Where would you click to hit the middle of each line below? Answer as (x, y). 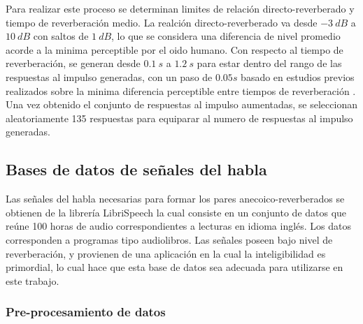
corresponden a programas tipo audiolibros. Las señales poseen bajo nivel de (169, 239)
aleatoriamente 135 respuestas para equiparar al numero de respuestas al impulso (179, 118)
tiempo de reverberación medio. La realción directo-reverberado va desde (162, 22)
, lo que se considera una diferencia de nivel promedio (226, 36)
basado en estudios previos (298, 76)
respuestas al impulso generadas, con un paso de (109, 76)
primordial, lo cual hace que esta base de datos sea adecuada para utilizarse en (175, 267)
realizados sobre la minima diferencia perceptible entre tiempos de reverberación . (181, 90)
